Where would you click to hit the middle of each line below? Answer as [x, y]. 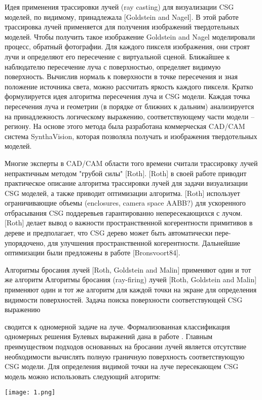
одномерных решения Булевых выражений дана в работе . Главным [109, 336]
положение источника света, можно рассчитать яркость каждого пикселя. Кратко [129, 86]
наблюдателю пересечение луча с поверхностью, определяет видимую [113, 66]
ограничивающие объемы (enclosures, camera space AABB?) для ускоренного [125, 203]
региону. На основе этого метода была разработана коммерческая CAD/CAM [125, 126]
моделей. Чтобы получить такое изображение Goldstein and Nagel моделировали [130, 36]
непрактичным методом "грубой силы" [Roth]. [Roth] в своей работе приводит [126, 173]
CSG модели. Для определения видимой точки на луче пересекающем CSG [122, 366]
